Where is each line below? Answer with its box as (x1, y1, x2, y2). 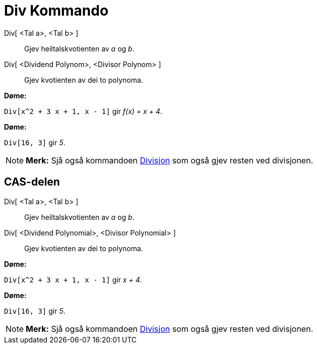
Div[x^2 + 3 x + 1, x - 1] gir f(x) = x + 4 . (4, 106, 162, 115)
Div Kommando (4, 2, 109, 19)
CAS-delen (4, 176, 60, 189)
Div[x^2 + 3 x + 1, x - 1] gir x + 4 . (4, 275, 142, 284)
